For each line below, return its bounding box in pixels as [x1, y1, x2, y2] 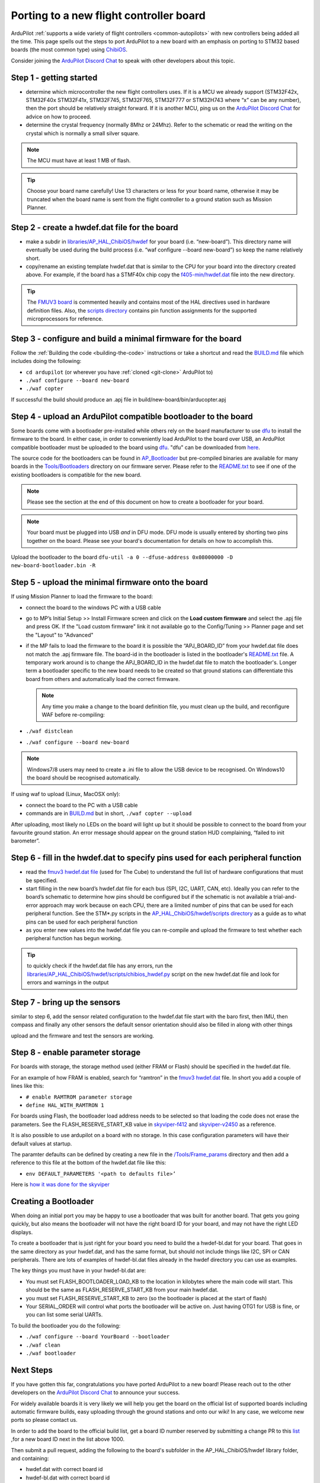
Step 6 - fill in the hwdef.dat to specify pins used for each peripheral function [11, 853, 302, 863]
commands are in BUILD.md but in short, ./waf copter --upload [25, 810, 192, 817]
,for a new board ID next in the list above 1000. [11, 1436, 125, 1443]
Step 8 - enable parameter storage [11, 1048, 141, 1058]
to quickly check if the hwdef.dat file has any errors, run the [27, 962, 173, 969]
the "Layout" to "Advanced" [25, 631, 94, 638]
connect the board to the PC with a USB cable [25, 801, 138, 809]
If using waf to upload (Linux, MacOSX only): [11, 791, 121, 798]
